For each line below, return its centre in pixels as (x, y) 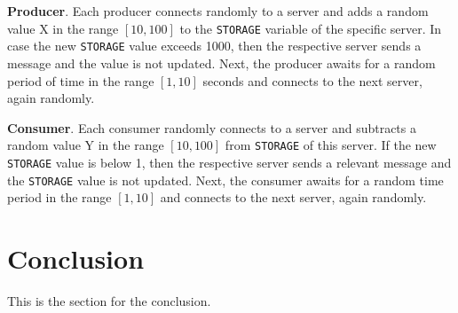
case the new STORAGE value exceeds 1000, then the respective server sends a (214, 46)
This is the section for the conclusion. (109, 300)
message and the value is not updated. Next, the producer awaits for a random (221, 63)
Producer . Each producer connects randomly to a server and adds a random (218, 11)
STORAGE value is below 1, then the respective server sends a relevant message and (229, 162)
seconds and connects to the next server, (312, 80)
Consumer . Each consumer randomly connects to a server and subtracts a (212, 127)
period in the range (59, 197)
